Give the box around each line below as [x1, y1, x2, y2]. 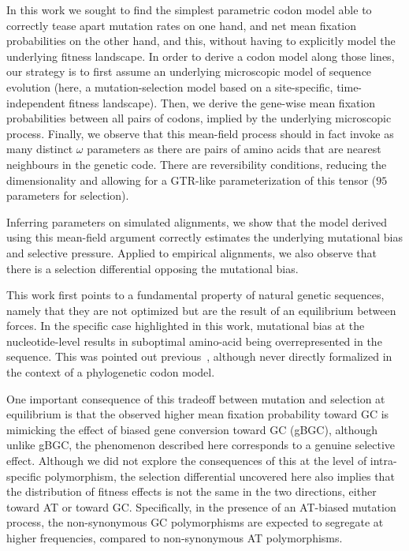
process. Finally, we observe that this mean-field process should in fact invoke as [6, 125, 394, 141]
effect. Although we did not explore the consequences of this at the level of [6, 452, 367, 469]
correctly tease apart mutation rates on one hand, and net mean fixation [6, 17, 357, 33]
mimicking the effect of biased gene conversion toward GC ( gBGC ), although [6, 421, 378, 437]
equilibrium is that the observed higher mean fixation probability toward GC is [6, 406, 389, 422]
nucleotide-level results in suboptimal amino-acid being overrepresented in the [6, 332, 382, 349]
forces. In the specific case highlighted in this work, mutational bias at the [6, 317, 365, 334]
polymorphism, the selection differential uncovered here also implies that [44, 467, 395, 484]
